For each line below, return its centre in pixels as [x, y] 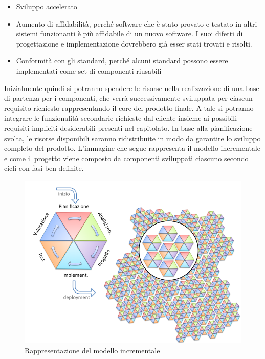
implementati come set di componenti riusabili [89, 70]
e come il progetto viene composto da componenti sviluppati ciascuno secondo [126, 158]
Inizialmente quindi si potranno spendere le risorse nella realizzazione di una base [132, 88]
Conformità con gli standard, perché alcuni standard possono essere [122, 61]
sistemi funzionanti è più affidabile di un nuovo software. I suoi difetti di [129, 33]
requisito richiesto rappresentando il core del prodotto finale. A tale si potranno [129, 108]
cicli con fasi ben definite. [44, 168]
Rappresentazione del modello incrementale [92, 350]
